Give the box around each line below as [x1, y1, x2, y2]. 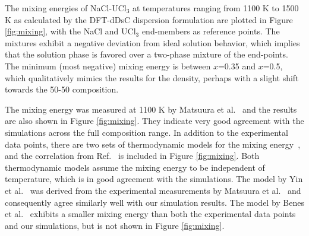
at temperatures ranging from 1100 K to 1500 [133, 2, 299, 14]
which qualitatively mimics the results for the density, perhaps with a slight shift [5, 71, 299, 84]
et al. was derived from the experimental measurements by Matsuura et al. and [5, 184, 301, 196]
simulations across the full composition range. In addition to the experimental [5, 126, 288, 138]
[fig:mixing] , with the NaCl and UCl [5, 25, 136, 37]
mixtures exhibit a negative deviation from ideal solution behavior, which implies [5, 36, 300, 49]
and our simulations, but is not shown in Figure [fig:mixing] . [5, 219, 225, 231]
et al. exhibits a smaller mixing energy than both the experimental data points [5, 208, 296, 220]
